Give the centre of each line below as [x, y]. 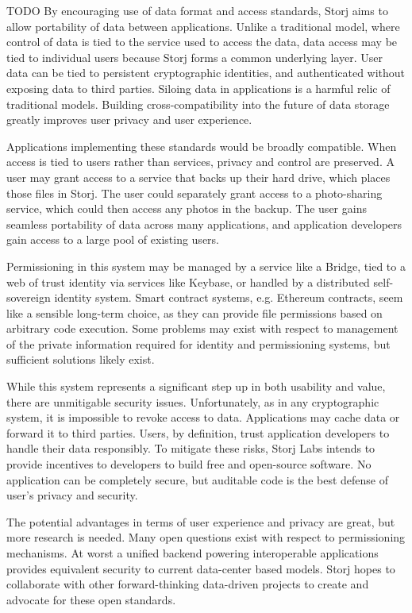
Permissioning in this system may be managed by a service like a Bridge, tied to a [206, 266]
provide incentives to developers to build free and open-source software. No [189, 464]
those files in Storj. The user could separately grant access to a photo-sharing [194, 193]
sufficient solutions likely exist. [81, 359]
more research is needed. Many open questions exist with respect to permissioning [206, 537]
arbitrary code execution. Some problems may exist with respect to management [202, 328]
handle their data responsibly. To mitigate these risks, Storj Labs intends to [191, 448]
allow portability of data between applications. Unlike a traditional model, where [203, 26]
